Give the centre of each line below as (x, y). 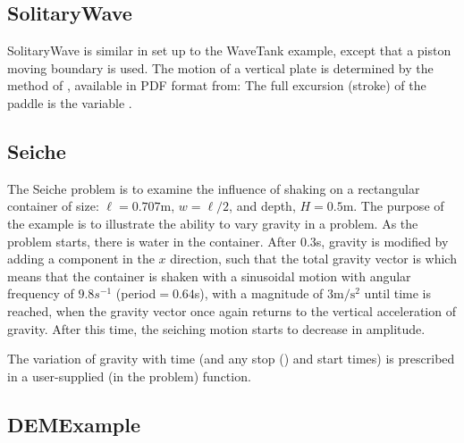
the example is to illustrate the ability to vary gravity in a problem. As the (213, 223)
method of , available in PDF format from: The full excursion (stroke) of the (217, 85)
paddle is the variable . (70, 102)
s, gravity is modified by (382, 241)
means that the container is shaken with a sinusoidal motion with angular (209, 276)
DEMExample (74, 424)
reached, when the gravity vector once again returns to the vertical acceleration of (232, 310)
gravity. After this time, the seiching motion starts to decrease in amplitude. (216, 328)
